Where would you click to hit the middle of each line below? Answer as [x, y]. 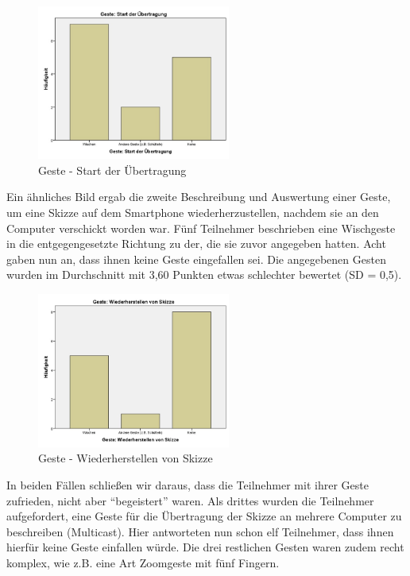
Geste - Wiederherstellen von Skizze [126, 458]
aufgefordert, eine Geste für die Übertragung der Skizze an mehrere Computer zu [204, 516]
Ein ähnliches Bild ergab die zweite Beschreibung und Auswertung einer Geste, [199, 197]
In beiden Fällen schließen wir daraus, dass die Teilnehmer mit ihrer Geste [188, 484]
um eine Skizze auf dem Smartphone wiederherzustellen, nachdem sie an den [193, 213]
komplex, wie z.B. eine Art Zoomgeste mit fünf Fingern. [143, 562]
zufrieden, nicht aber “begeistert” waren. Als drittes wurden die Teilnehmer [190, 500]
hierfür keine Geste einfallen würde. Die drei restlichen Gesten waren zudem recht [205, 547]
